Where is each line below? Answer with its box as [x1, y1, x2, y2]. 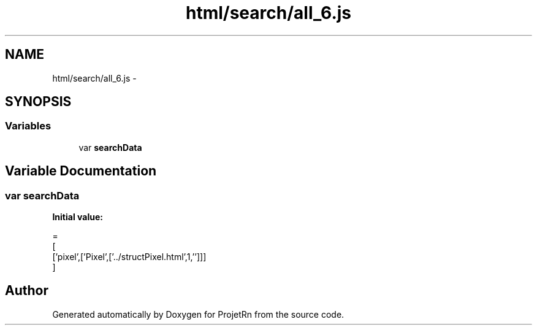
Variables [5, 120, 51, 132]
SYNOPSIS [5, 94, 72, 110]
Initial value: [52, 212, 103, 223]
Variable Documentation [5, 163, 157, 179]
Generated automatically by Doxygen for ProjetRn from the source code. [52, 309, 345, 320]
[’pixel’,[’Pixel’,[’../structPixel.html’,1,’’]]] [52, 251, 207, 263]
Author [5, 283, 48, 299]
